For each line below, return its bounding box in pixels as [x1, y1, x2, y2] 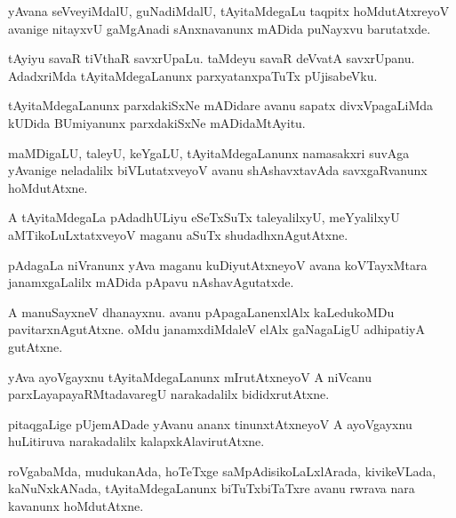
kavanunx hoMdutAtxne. [8, 497, 144, 515]
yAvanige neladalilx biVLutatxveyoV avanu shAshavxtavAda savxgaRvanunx [8, 161, 428, 179]
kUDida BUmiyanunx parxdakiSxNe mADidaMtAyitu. [8, 113, 306, 131]
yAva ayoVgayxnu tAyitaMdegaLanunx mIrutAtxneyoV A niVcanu [8, 367, 372, 386]
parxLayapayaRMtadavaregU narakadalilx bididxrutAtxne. [8, 385, 330, 403]
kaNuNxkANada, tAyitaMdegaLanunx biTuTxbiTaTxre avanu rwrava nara [8, 479, 415, 498]
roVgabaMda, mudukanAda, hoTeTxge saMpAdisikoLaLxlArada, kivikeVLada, [8, 461, 436, 480]
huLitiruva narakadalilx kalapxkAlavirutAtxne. [8, 432, 265, 450]
